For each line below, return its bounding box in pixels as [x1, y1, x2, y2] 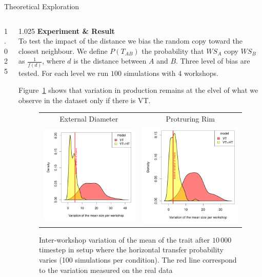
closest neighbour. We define [18, 45, 108, 56]
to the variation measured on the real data [39, 264, 173, 275]
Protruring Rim [166, 113, 215, 124]
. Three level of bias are [176, 55, 250, 66]
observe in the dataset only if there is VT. [18, 94, 151, 105]
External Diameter [59, 113, 118, 124]
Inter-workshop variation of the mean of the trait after [39, 234, 210, 245]
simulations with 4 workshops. [124, 67, 218, 78]
